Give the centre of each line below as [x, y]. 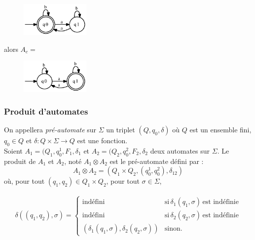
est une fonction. [102, 140]
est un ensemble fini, [220, 129]
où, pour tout [24, 181]
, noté [73, 161]
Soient [13, 150]
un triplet [121, 129]
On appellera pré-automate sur [50, 129]
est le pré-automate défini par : [157, 161]
